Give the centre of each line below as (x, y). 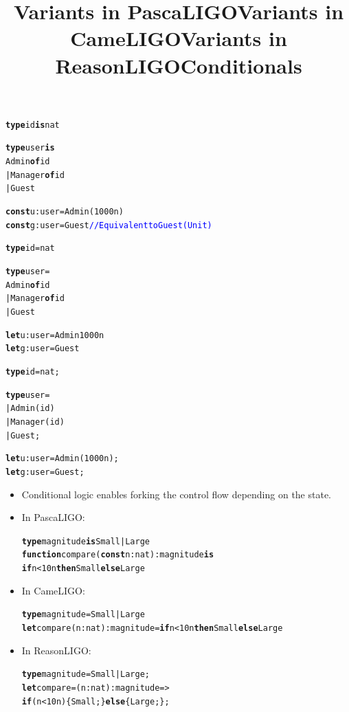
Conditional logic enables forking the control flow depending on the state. (177, 494)
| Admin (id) (30, 409)
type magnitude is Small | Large (86, 541)
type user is (30, 148)
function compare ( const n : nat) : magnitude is (118, 555)
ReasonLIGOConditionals (179, 65)
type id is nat (33, 125)
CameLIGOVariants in (179, 38)
